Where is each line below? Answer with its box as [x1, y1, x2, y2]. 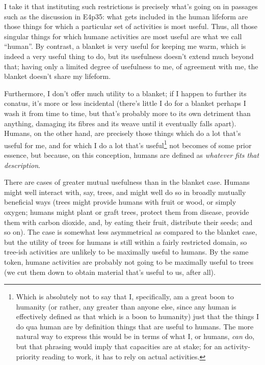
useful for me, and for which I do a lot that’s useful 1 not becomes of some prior [4, 138, 252, 150]
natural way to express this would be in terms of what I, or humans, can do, [16, 331, 255, 342]
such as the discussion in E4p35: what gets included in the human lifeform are [4, 11, 248, 21]
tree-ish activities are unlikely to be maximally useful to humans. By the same [4, 246, 249, 257]
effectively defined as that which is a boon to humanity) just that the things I [16, 311, 259, 322]
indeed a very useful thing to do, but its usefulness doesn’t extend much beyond [4, 50, 254, 61]
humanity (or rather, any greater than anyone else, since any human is [16, 301, 236, 312]
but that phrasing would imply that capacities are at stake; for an [16, 341, 222, 352]
